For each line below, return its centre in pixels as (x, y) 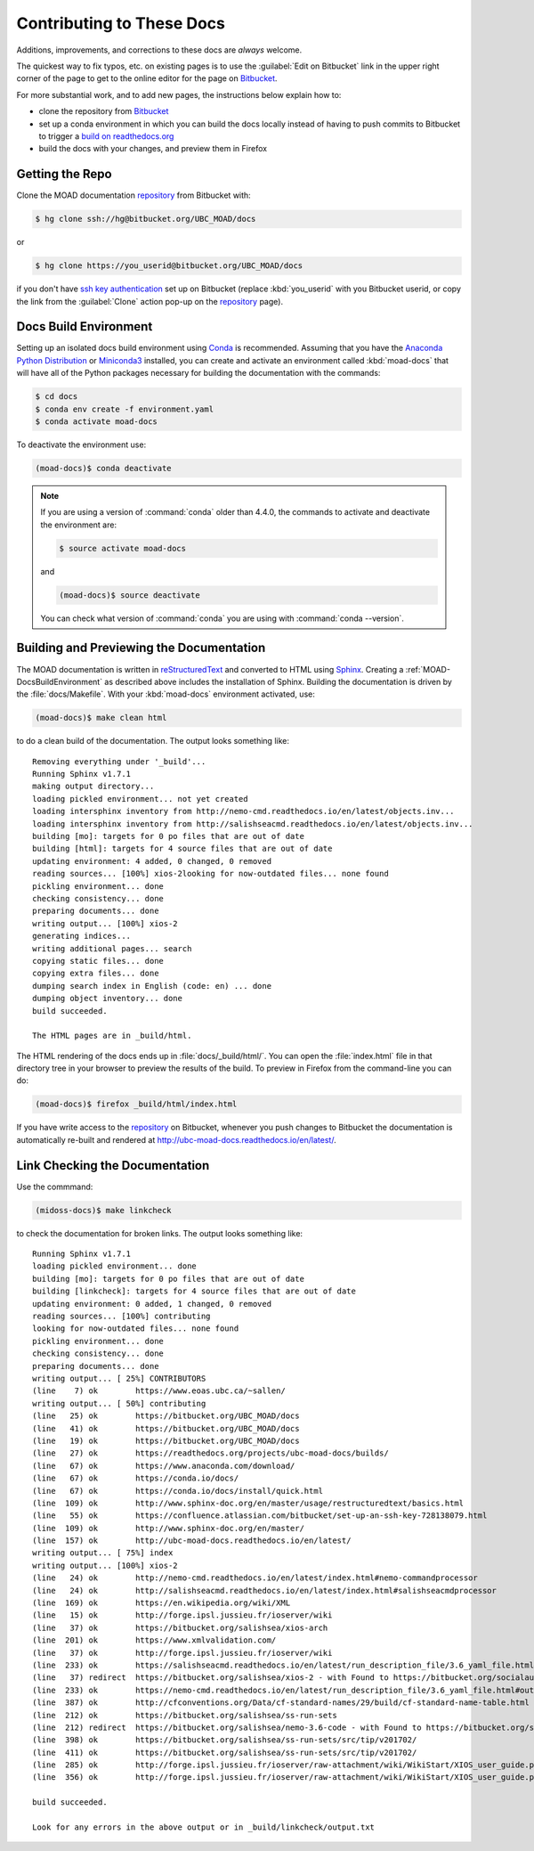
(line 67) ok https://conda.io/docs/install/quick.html (178, 1491)
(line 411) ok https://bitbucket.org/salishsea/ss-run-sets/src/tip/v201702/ (225, 1752)
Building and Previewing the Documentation (141, 648)
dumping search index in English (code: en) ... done (152, 986)
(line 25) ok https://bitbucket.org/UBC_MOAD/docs (166, 1416)
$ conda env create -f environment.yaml (124, 409)
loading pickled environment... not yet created (140, 799)
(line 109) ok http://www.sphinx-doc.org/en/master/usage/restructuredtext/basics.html (248, 1503)
